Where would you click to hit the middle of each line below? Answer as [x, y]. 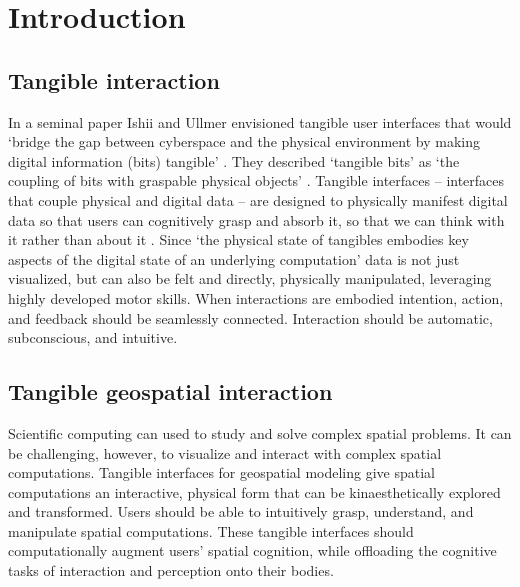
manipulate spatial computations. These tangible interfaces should [211, 530]
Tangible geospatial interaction [170, 391]
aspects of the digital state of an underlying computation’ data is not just [234, 258]
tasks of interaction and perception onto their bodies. [171, 570]
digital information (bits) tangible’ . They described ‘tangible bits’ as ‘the [234, 160]
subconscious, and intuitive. [93, 337]
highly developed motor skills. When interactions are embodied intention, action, [256, 297]
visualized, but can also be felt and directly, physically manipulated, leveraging [250, 278]
